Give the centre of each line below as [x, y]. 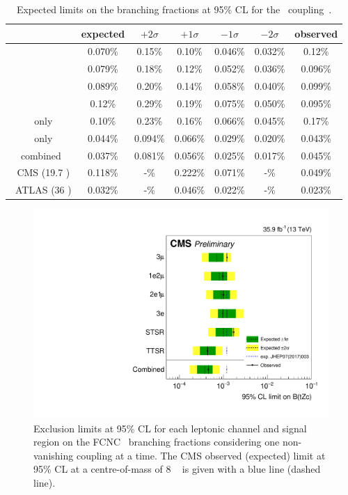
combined [41, 155]
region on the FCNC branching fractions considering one [157, 442]
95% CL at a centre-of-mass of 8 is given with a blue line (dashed [177, 469]
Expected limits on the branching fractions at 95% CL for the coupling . [174, 9]
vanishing [54, 455]
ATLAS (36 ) [43, 190]
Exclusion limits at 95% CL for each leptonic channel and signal [170, 428]
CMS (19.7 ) [43, 172]
